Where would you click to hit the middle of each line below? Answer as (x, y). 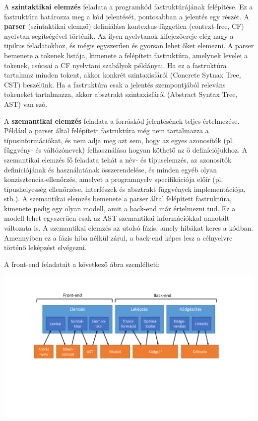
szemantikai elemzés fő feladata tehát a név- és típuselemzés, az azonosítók (118, 159)
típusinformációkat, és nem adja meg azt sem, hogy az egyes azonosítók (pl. (119, 140)
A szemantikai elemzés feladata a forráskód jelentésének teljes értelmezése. (122, 121)
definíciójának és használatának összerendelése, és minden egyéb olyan (111, 169)
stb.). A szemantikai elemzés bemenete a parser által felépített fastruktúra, (118, 199)
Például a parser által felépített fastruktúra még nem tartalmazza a (106, 130)
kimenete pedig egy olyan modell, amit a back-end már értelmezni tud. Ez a (120, 208)
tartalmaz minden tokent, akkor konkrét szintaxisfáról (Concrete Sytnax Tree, (123, 75)
